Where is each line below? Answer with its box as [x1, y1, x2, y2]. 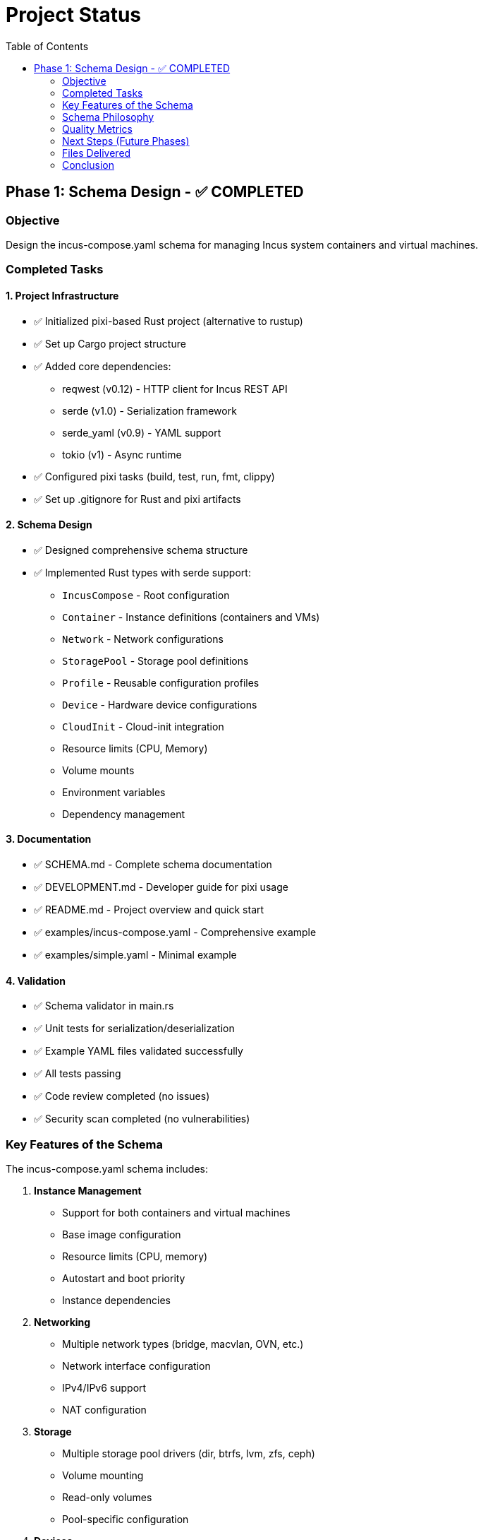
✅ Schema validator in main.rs [34, 1000, 174, 1012]
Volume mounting [62, 1469, 144, 1481]
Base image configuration [62, 1228, 181, 1240]
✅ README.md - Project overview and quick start [34, 904, 264, 916]
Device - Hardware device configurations [62, 698, 257, 711]
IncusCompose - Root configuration [62, 588, 230, 601]
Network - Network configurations [62, 632, 224, 645]
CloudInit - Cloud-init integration [62, 720, 224, 733]
